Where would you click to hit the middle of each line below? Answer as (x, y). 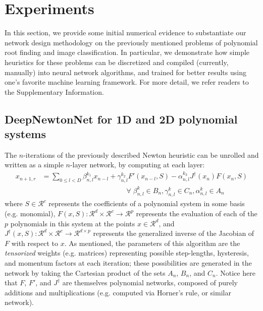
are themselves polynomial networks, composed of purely (150, 283)
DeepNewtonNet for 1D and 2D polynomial (121, 119)
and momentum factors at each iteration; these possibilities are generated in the (128, 263)
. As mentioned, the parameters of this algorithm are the (152, 243)
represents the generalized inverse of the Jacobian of (174, 233)
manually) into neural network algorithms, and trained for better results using (125, 72)
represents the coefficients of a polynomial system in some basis (147, 203)
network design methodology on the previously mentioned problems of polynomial (131, 42)
